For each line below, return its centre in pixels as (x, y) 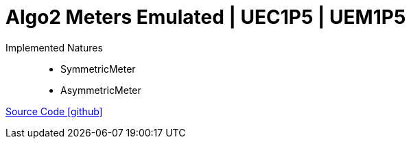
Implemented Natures (54, 47)
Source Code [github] (54, 111)
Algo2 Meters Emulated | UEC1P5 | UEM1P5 (206, 17)
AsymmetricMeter (101, 90)
